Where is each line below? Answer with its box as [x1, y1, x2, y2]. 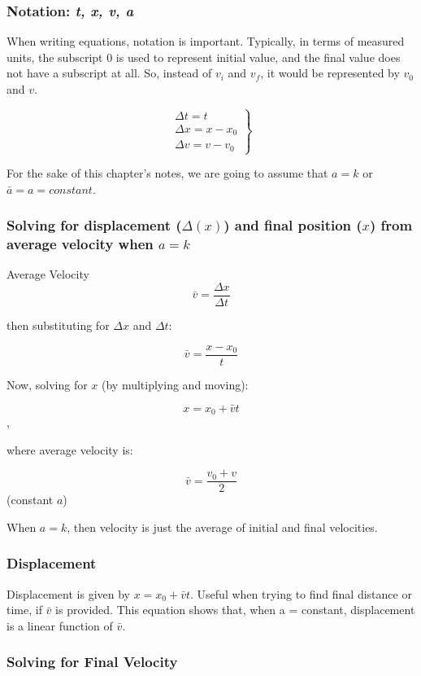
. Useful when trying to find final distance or [190, 585, 412, 602]
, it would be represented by [260, 64, 400, 81]
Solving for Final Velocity [7, 652, 178, 672]
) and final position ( [224, 215, 362, 235]
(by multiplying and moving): [102, 375, 249, 393]
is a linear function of [7, 617, 113, 634]
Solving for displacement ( [7, 215, 182, 235]
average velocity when [7, 234, 154, 254]
